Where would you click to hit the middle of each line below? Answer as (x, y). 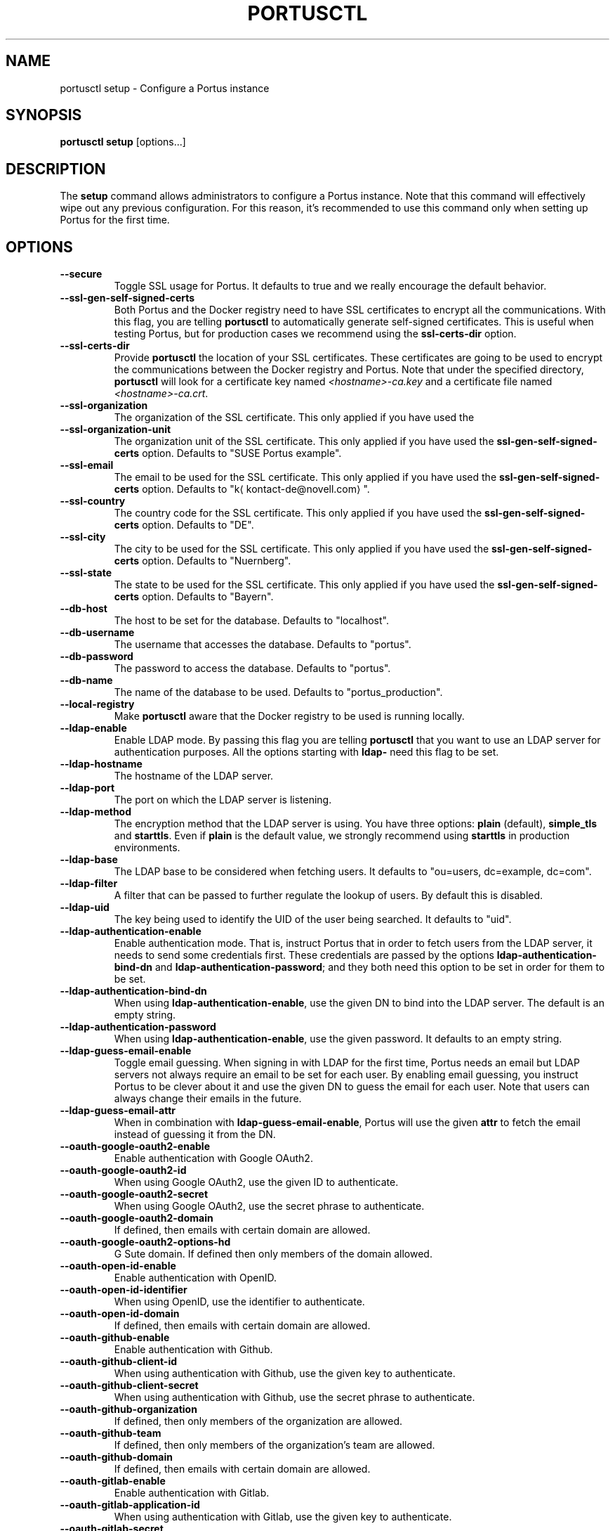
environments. (147, 848)
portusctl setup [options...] (123, 142)
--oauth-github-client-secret (129, 1385)
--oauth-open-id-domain (120, 1314)
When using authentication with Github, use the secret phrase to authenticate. (295, 1397)
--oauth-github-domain (116, 1457)
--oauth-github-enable (115, 1338)
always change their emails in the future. (208, 1099)
